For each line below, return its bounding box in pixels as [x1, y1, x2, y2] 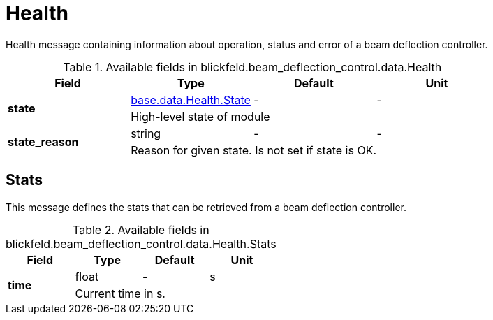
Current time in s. [75, 286, 165, 300]
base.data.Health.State [131, 92, 251, 107]
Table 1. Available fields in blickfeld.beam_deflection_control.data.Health [63, 59, 442, 74]
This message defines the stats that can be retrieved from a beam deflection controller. [6, 201, 406, 213]
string [131, 126, 161, 140]
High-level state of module [131, 109, 270, 124]
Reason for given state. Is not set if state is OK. [131, 143, 377, 157]
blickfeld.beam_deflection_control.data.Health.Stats [6, 236, 277, 251]
